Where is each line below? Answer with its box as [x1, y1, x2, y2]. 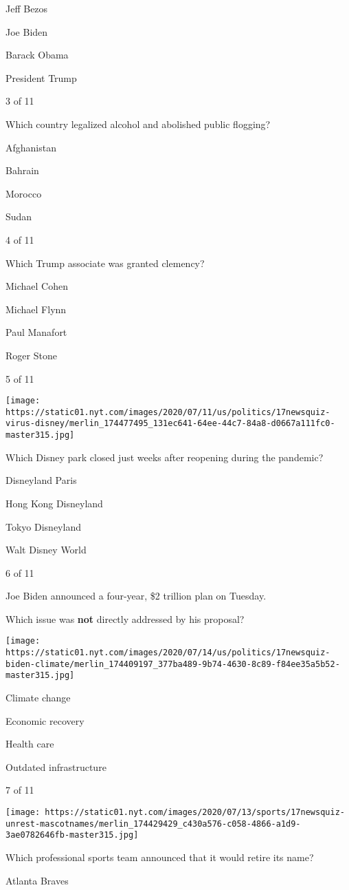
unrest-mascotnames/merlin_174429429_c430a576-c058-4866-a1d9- [5, 818, 301, 829]
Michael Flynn [5, 301, 67, 316]
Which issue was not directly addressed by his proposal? [5, 611, 245, 626]
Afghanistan [5, 140, 56, 154]
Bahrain [5, 163, 39, 178]
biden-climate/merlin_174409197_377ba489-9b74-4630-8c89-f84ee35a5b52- [5, 659, 340, 669]
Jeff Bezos [5, 1, 48, 15]
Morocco [5, 186, 42, 200]
